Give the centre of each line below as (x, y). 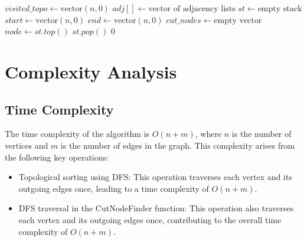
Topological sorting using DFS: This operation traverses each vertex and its (155, 177)
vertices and (27, 145)
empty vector (238, 20)
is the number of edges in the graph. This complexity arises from (178, 145)
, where (208, 134)
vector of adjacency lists (192, 9)
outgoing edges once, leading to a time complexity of (114, 188)
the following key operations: (57, 157)
